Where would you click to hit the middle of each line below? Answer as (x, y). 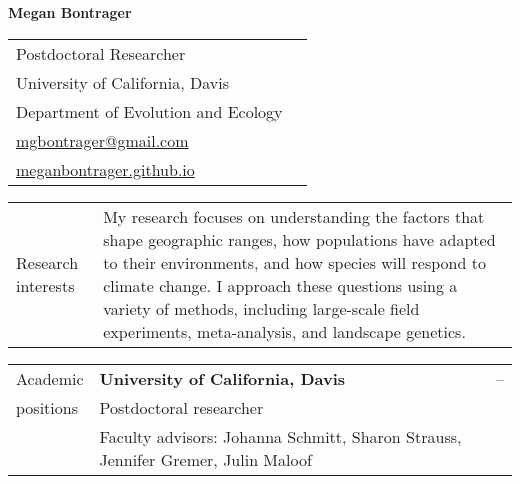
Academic (50, 378)
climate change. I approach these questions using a (280, 285)
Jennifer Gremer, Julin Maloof (205, 459)
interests (45, 285)
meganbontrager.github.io (105, 169)
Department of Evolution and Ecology (149, 111)
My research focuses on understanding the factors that (294, 216)
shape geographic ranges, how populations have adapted (299, 239)
